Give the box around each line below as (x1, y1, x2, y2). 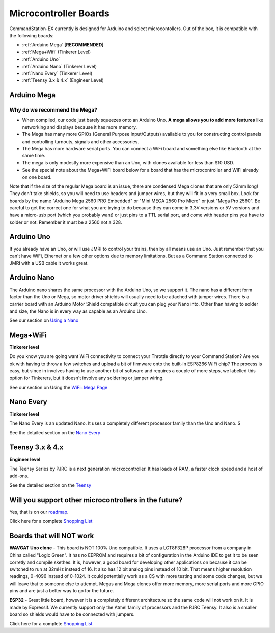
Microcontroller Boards (9, 8, 109, 19)
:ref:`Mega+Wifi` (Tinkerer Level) (22, 49, 91, 55)
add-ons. (9, 473, 29, 479)
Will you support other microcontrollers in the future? (9, 496, 183, 504)
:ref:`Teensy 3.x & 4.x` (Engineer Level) (22, 77, 104, 84)
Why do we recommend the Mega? (9, 106, 98, 114)
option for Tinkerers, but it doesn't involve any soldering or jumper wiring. (9, 375, 164, 381)
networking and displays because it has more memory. (22, 124, 137, 130)
